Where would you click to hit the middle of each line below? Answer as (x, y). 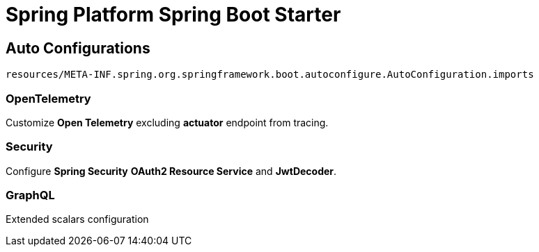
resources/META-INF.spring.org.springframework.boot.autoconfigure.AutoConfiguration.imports (270, 75)
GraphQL (30, 195)
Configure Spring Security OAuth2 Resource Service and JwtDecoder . (171, 171)
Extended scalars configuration (77, 219)
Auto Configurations (78, 48)
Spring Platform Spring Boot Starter (173, 15)
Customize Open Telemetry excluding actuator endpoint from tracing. (167, 122)
